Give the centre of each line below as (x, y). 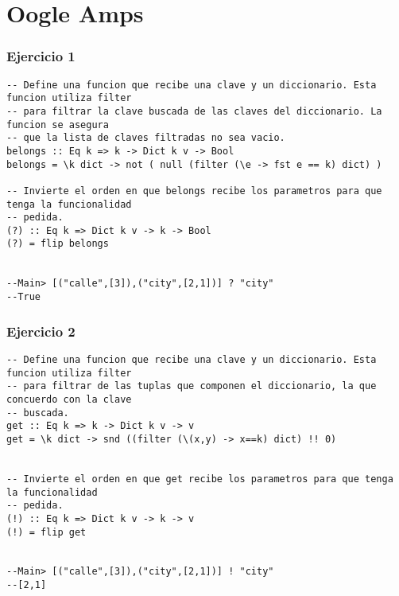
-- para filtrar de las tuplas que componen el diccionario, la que (192, 386)
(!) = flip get (46, 532)
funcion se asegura (58, 125)
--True (23, 297)
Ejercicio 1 (41, 56)
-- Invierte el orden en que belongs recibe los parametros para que (194, 191)
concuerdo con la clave (69, 399)
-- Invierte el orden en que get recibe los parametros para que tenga (200, 479)
